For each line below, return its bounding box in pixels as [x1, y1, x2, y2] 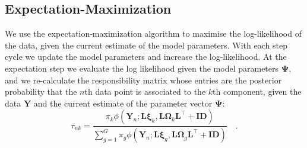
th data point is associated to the [84, 85, 206, 98]
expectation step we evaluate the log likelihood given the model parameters [5, 62, 279, 74]
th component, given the [213, 85, 302, 98]
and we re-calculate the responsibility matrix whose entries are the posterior [5, 73, 282, 86]
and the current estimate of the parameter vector [33, 96, 213, 109]
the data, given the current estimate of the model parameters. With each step [5, 38, 287, 51]
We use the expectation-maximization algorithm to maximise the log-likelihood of [5, 27, 302, 40]
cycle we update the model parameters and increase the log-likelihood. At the [5, 50, 287, 63]
